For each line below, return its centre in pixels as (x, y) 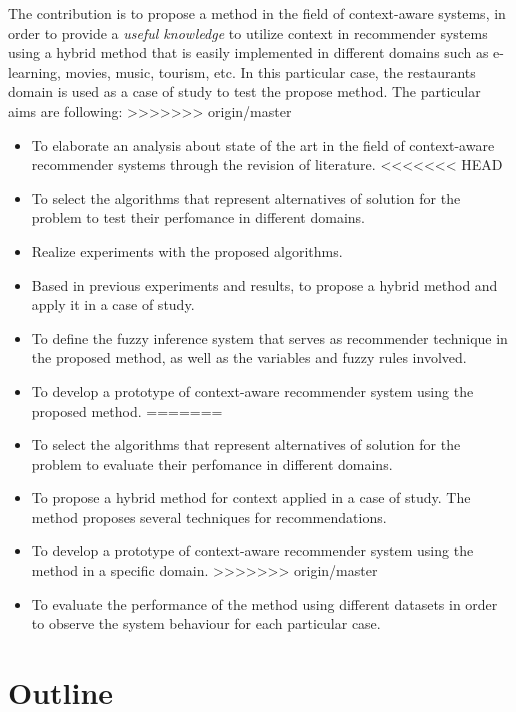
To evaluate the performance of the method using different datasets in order (264, 603)
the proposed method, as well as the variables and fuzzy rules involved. (249, 357)
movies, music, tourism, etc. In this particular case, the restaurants (270, 71)
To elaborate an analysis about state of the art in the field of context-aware (263, 144)
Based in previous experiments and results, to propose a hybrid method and (264, 284)
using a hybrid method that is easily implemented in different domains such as (248, 52)
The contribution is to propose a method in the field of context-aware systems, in (257, 13)
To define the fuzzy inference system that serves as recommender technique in (269, 337)
